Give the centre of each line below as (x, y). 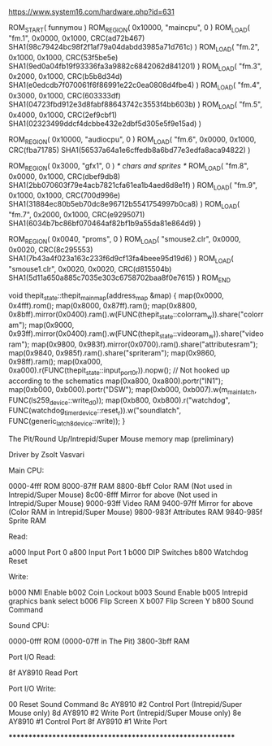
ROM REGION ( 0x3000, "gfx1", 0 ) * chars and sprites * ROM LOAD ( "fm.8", (129, 166)
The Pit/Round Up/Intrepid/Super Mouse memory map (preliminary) (121, 438)
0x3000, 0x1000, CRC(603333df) (65, 96)
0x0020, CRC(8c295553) (51, 249)
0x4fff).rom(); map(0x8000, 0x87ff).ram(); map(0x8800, (103, 306)
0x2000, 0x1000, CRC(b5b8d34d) (66, 76)
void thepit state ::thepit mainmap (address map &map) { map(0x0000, (117, 296)
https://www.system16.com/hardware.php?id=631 (91, 12)
